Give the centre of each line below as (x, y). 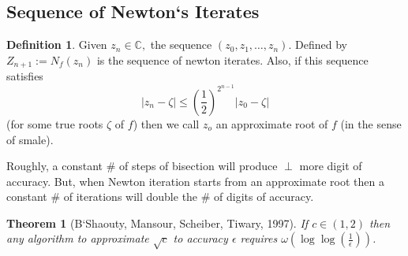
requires (259, 238)
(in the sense (371, 123)
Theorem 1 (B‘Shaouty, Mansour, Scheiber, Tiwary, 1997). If (157, 223)
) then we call (166, 123)
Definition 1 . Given (57, 45)
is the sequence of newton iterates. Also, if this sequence (232, 59)
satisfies (25, 76)
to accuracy (200, 238)
